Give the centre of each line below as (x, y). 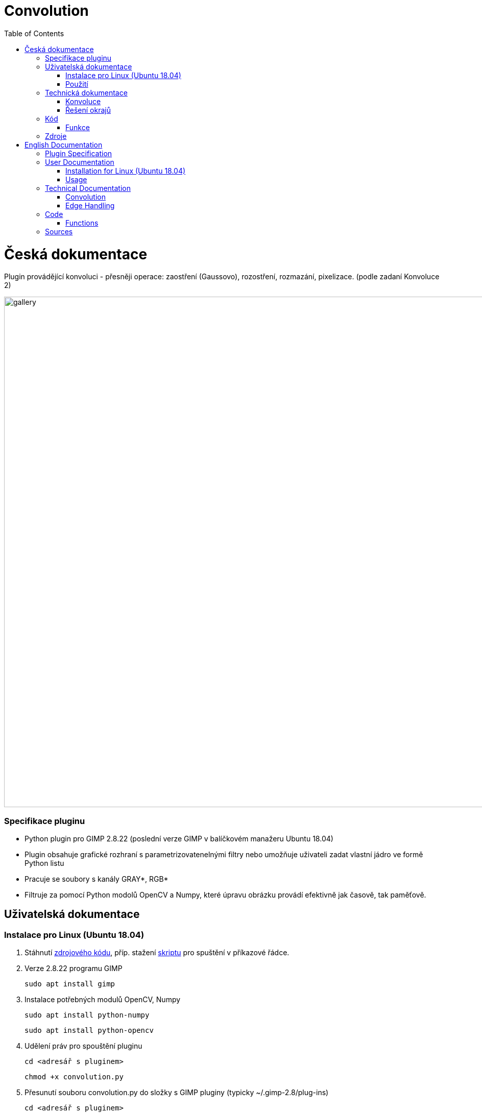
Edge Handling (90, 205)
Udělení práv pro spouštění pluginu (83, 1046)
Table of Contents (34, 33)
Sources (59, 231)
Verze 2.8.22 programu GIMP (74, 969)
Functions (82, 223)
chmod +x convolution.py (74, 1077)
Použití (77, 84)
